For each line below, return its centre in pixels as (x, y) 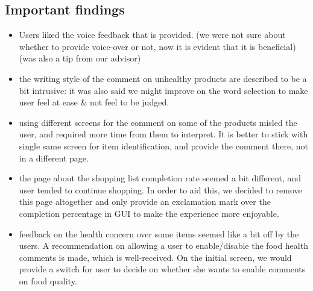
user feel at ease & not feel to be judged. (94, 102)
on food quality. (48, 280)
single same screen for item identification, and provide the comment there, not (163, 145)
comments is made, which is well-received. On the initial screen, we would (155, 257)
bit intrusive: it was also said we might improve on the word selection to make (163, 90)
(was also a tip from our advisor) (80, 58)
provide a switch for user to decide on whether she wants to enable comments (162, 269)
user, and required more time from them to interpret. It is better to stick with (163, 134)
